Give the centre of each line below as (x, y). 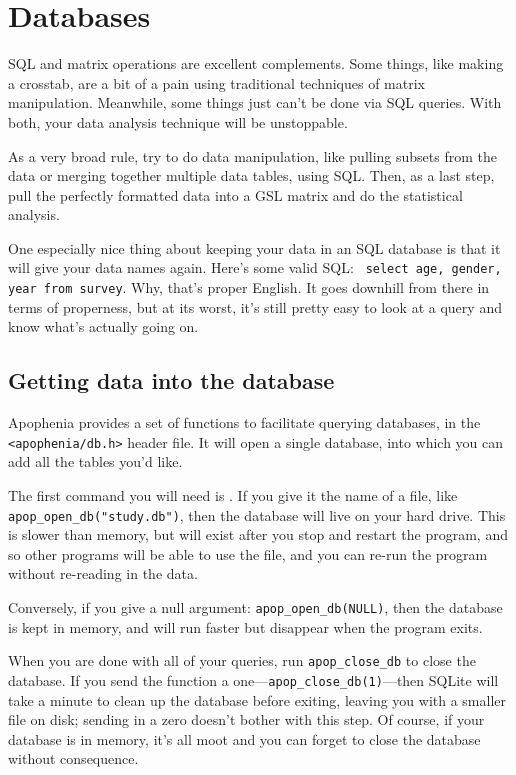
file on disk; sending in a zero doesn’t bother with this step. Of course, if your (246, 719)
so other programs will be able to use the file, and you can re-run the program (248, 553)
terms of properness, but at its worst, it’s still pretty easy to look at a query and (255, 306)
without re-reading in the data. (103, 573)
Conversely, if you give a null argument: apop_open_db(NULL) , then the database (255, 607)
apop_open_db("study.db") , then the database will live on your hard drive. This (257, 514)
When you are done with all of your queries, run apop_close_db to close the (242, 660)
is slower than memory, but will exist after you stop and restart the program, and (258, 534)
